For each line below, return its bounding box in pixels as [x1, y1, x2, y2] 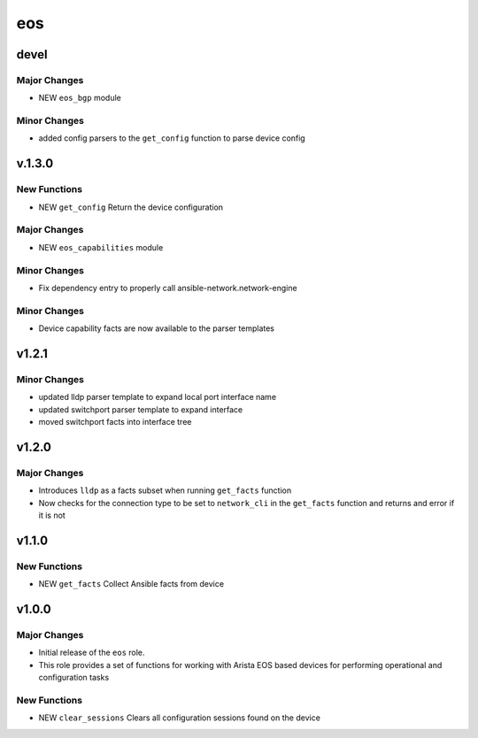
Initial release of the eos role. [38, 647, 145, 658]
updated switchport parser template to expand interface [38, 404, 243, 415]
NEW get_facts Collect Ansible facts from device [38, 579, 225, 589]
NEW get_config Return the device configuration [38, 202, 224, 212]
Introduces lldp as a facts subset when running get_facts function [38, 485, 292, 496]
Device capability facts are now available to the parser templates [38, 323, 274, 334]
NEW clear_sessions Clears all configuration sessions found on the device [38, 712, 320, 723]
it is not [38, 510, 66, 520]
